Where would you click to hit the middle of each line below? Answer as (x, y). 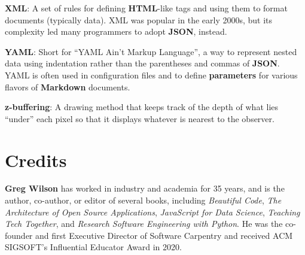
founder (19, 235)
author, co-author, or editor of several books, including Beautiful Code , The (143, 200)
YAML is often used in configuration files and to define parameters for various (151, 75)
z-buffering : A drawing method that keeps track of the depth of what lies (142, 107)
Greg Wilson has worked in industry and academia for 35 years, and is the (145, 188)
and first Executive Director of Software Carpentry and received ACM (164, 235)
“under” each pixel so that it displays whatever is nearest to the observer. (140, 118)
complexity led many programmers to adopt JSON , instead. (116, 31)
